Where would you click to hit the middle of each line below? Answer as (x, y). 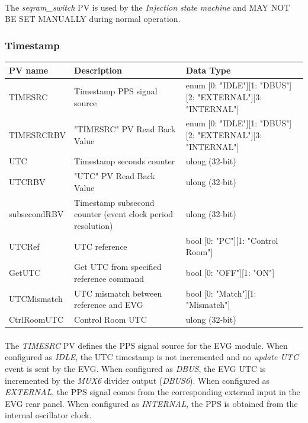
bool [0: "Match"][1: (221, 293)
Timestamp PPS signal (116, 91)
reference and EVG (109, 305)
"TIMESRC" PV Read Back (125, 129)
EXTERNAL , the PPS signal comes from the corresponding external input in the (153, 392)
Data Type (208, 70)
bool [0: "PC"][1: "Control (232, 240)
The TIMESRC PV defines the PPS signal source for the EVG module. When (146, 345)
